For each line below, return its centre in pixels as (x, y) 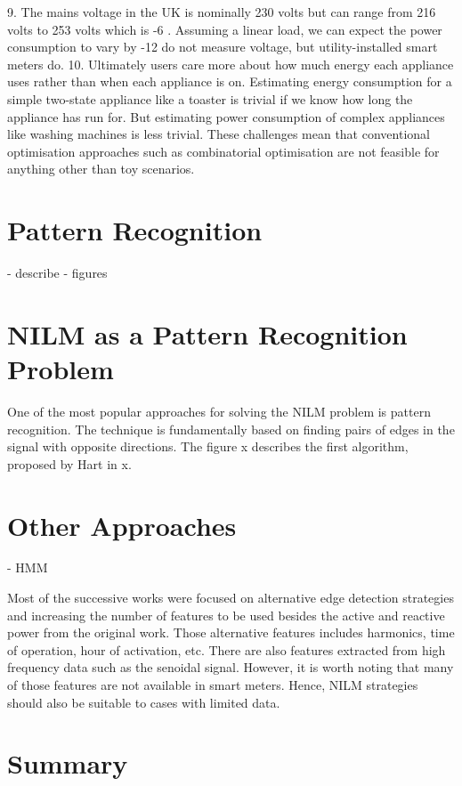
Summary (68, 763)
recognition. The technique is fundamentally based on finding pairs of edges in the (231, 429)
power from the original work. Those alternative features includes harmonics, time (231, 632)
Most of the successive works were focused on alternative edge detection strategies (231, 598)
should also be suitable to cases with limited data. (144, 702)
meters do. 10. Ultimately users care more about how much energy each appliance (231, 64)
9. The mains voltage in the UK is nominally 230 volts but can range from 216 (222, 12)
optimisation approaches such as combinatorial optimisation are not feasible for (223, 151)
